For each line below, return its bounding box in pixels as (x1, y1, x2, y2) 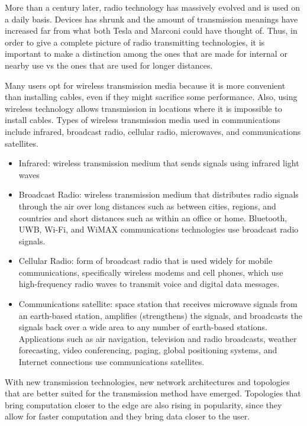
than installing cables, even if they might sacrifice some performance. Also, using (5, 91, 298, 103)
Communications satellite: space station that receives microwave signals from (18, 298, 298, 310)
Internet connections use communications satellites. (18, 356, 205, 368)
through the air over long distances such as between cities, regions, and (18, 199, 276, 212)
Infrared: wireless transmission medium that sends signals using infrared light (18, 157, 299, 169)
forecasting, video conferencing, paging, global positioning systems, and (18, 344, 277, 356)
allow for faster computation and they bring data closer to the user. (5, 410, 250, 422)
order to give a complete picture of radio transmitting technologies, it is (5, 35, 265, 48)
